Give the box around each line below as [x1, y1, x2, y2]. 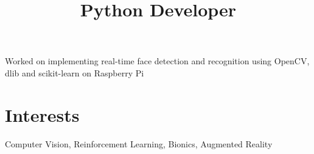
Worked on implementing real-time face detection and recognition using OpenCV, [5, 55, 310, 67]
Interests [5, 102, 80, 127]
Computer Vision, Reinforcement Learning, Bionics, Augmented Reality [5, 137, 273, 150]
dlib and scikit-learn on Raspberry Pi [5, 66, 144, 79]
